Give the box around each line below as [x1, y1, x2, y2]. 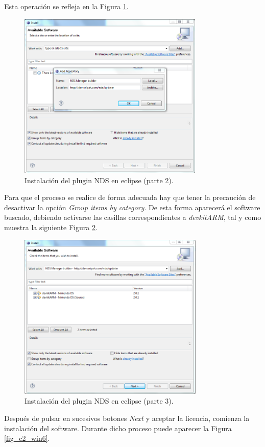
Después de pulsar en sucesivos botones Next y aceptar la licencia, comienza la [4, 413, 250, 424]
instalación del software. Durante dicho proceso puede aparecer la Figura [4, 423, 232, 433]
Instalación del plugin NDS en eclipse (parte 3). [25, 395, 174, 406]
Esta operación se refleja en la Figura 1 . [4, 1, 129, 11]
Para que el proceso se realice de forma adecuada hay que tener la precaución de [4, 192, 256, 203]
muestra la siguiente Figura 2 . [4, 221, 98, 232]
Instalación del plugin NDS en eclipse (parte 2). [25, 175, 174, 185]
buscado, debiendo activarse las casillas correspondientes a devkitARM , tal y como [4, 212, 261, 222]
